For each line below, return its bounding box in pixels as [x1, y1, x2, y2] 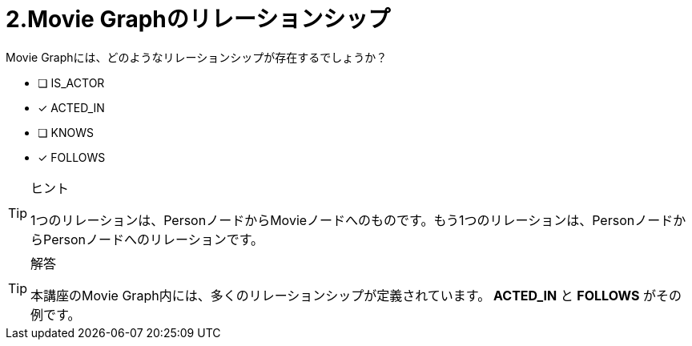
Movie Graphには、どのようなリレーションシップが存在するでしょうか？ [6, 50, 388, 64]
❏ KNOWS [38, 125, 94, 139]
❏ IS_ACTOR [38, 75, 105, 90]
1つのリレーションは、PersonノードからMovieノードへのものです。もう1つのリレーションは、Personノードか [30, 211, 686, 228]
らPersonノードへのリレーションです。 [30, 231, 264, 247]
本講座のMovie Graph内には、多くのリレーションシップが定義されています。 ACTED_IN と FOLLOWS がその [30, 287, 682, 304]
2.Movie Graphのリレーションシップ [6, 6, 391, 33]
